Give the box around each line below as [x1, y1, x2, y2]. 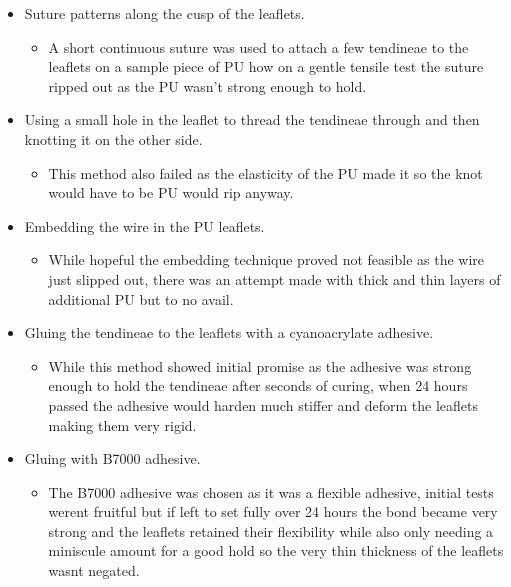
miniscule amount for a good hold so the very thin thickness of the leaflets [48, 540, 504, 561]
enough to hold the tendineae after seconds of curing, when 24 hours [48, 375, 468, 396]
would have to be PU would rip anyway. [48, 182, 294, 203]
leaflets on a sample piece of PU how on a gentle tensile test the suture [48, 56, 484, 77]
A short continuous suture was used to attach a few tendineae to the [48, 36, 469, 57]
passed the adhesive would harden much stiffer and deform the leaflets [48, 394, 479, 415]
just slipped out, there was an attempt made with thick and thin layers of [48, 268, 501, 289]
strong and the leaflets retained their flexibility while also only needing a [48, 520, 494, 541]
